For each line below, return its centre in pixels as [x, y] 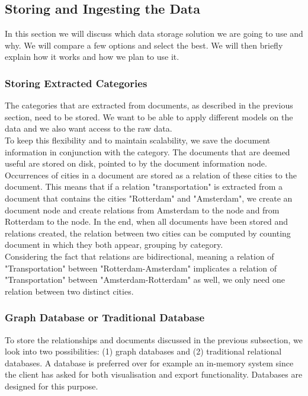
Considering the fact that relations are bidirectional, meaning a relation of [139, 256]
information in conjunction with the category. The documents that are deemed [147, 151]
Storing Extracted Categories [76, 83]
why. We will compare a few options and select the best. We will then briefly [144, 45]
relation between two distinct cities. [69, 291]
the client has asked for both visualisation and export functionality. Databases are [154, 374]
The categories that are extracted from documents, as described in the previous [149, 105]
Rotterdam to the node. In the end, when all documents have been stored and [146, 221]
